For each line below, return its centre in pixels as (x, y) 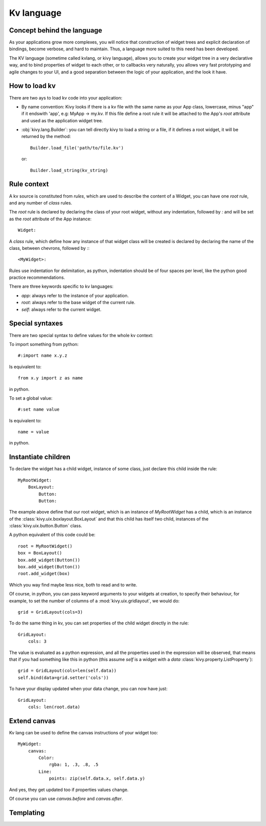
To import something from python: (44, 344)
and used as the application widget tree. (62, 120)
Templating (27, 812)
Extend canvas (33, 721)
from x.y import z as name (50, 378)
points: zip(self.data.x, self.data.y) (97, 778)
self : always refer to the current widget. (62, 309)
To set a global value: (31, 398)
